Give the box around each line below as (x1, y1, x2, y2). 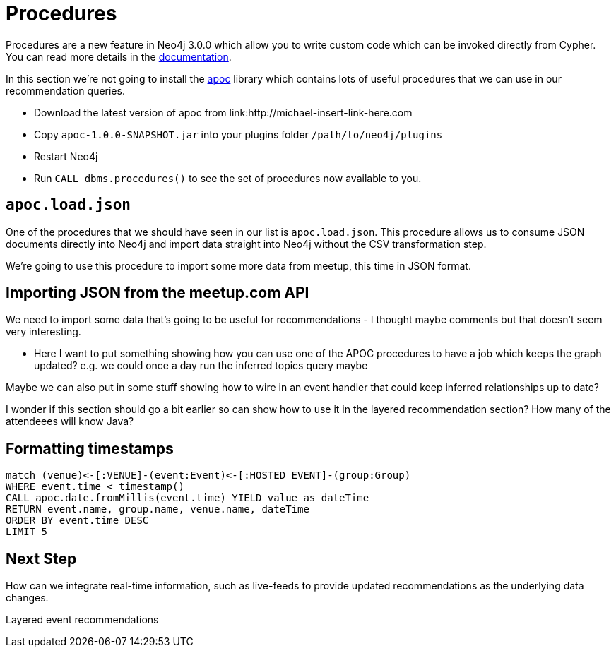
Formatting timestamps (6, 439, 174, 457)
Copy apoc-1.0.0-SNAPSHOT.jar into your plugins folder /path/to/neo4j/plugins (34, 128, 443, 140)
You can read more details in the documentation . (6, 50, 232, 63)
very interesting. (6, 325, 81, 338)
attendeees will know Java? (6, 415, 134, 428)
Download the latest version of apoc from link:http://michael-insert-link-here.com (34, 106, 413, 119)
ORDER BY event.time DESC (6, 515, 149, 527)
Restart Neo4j (34, 150, 98, 162)
